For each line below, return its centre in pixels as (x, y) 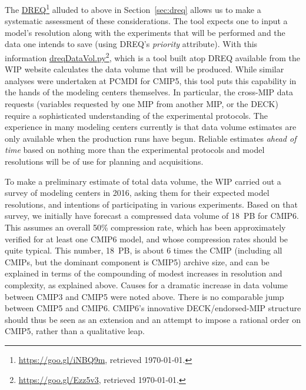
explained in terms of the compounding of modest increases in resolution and (144, 273)
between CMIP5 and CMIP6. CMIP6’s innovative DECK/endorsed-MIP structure (153, 308)
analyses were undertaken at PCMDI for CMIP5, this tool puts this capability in (151, 80)
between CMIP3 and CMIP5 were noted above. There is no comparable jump (144, 296)
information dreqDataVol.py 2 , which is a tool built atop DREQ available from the (152, 57)
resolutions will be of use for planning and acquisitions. (104, 161)
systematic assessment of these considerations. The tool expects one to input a (146, 21)
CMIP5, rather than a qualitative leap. (75, 331)
